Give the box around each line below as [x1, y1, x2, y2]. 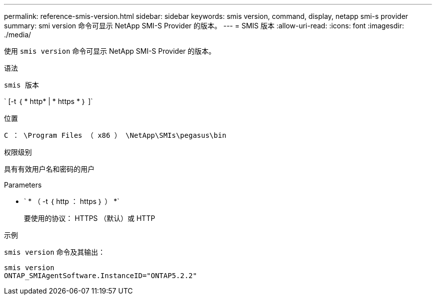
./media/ [4, 30, 31, 39]
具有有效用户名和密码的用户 [4, 165, 95, 173]
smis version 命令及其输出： [4, 248, 106, 256]
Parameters [4, 181, 42, 189]
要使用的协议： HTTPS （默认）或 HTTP [24, 214, 155, 222]
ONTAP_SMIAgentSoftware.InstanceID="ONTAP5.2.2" [4, 272, 197, 280]
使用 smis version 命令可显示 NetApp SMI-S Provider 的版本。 [4, 47, 216, 55]
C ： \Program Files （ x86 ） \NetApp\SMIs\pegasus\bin [4, 131, 226, 139]
